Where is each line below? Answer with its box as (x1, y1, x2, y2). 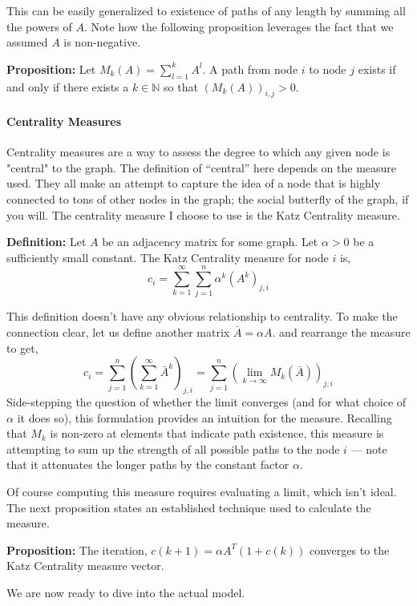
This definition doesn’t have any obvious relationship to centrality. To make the (6, 308, 398, 325)
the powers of (6, 18, 72, 34)
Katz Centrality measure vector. (6, 557, 164, 574)
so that (164, 78, 198, 95)
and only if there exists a (6, 78, 129, 95)
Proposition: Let (6, 60, 96, 77)
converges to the (309, 541, 390, 558)
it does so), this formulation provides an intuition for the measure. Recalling (17, 409, 392, 426)
